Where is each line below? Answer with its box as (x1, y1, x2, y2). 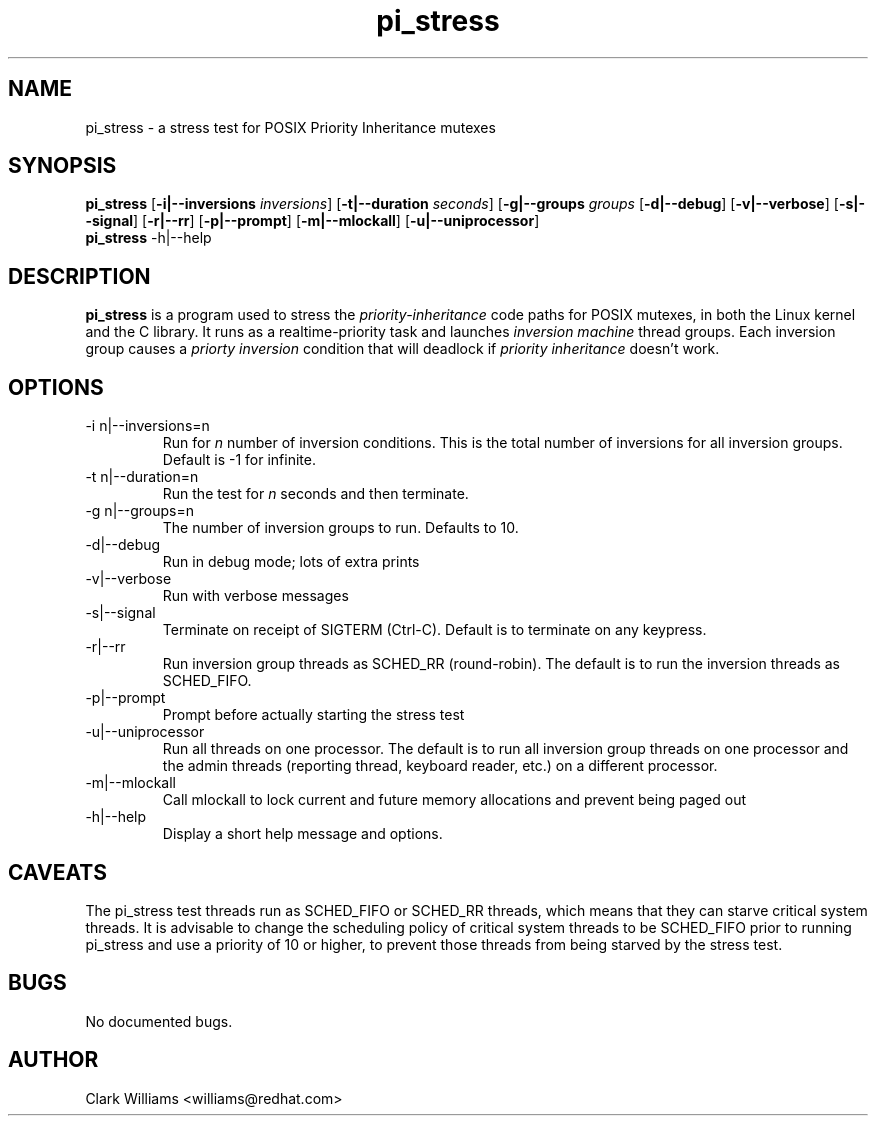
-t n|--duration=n (85, 468, 199, 486)
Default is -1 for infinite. (162, 451, 316, 469)
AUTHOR (8, 1047, 99, 1073)
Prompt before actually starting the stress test (162, 706, 465, 724)
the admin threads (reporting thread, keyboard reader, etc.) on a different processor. (162, 757, 718, 775)
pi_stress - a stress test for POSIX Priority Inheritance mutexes (85, 118, 496, 136)
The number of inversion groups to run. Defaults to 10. (162, 519, 519, 537)
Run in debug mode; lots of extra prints (162, 553, 420, 571)
